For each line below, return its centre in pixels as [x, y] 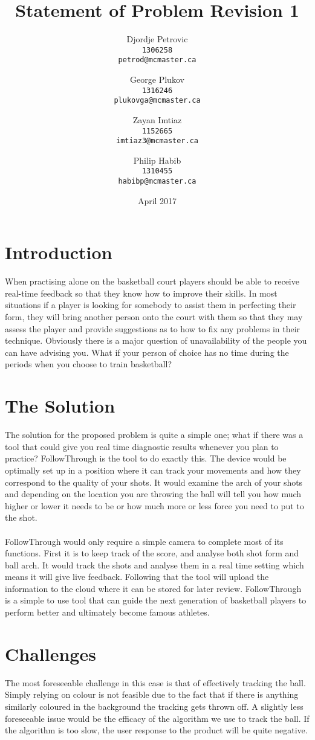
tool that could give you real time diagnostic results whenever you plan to [142, 446]
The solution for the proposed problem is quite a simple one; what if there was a [154, 435]
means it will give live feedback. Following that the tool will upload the [137, 577]
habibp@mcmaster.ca [157, 182]
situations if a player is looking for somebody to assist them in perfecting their [151, 305]
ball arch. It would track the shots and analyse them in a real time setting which [154, 565]
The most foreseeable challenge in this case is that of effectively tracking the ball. [155, 682]
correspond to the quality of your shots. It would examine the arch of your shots [154, 482]
